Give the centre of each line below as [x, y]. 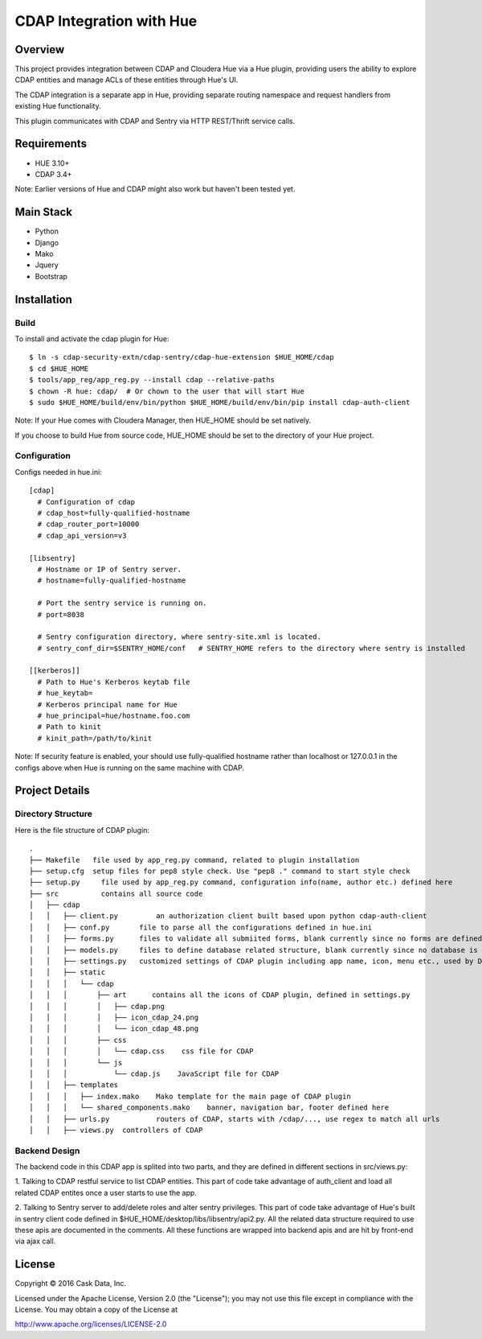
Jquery [47, 265]
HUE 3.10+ [52, 163]
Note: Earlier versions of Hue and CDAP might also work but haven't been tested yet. [155, 189]
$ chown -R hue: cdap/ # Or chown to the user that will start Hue [167, 391]
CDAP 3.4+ [53, 174]
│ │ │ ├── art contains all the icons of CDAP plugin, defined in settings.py [220, 995]
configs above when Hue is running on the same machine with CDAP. [130, 768]
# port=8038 [61, 614]
